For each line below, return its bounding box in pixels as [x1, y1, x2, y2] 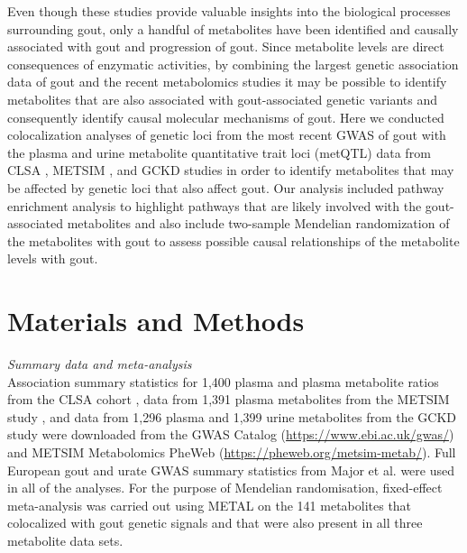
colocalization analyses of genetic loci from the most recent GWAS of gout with [7, 125, 446, 144]
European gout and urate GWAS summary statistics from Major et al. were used [7, 460, 454, 479]
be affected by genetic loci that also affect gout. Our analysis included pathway [7, 178, 444, 197]
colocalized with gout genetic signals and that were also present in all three [7, 513, 423, 532]
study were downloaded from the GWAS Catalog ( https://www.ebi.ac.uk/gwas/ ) [7, 425, 454, 444]
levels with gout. [7, 249, 98, 268]
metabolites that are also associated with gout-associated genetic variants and [7, 89, 437, 108]
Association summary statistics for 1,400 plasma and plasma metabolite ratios [7, 372, 439, 391]
